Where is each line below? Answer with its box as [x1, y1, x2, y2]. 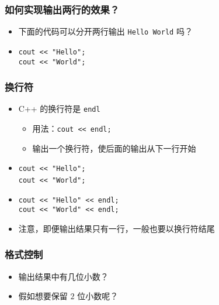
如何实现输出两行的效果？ [5, 2, 120, 16]
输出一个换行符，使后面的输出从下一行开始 [32, 142, 196, 154]
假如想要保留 [18, 290, 68, 302]
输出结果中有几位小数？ [18, 270, 109, 282]
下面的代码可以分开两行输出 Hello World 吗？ [18, 25, 193, 37]
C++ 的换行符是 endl [18, 102, 100, 115]
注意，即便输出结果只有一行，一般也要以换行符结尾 [18, 222, 215, 234]
